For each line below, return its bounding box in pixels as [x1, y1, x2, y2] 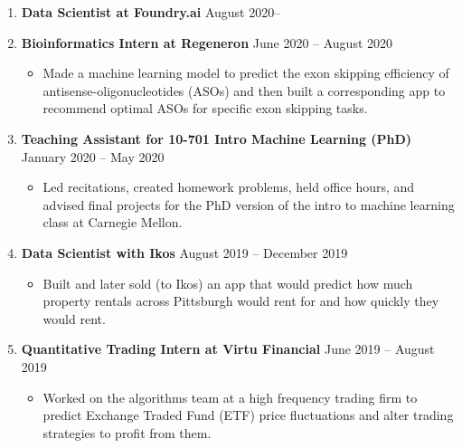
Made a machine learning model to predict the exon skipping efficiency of [42, 63, 449, 82]
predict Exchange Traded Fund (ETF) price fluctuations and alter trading [42, 405, 454, 424]
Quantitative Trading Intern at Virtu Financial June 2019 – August [21, 339, 435, 358]
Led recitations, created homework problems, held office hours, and [42, 177, 415, 196]
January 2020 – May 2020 [21, 147, 165, 166]
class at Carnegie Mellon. [42, 213, 183, 232]
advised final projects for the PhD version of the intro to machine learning [42, 195, 455, 214]
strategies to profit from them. [42, 423, 212, 442]
